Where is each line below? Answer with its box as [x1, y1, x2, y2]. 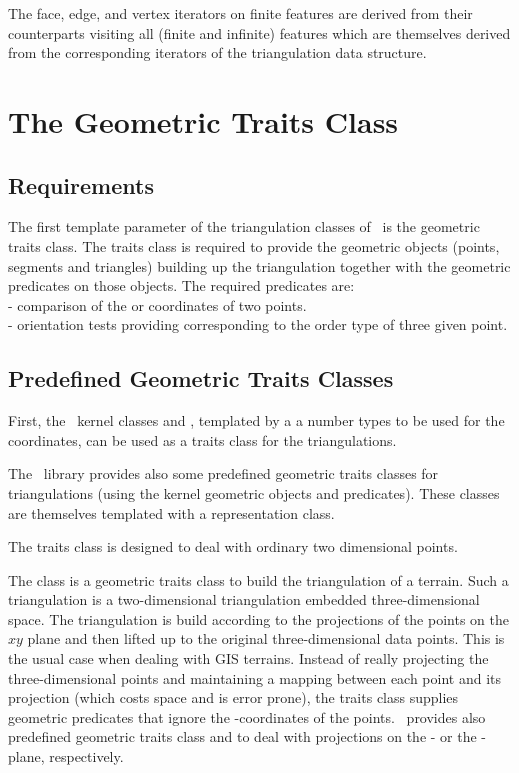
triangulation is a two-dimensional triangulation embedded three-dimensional [8, 589, 480, 610]
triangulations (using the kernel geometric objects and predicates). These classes [8, 482, 500, 503]
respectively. [49, 746, 124, 767]
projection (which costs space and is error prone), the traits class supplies [8, 687, 459, 708]
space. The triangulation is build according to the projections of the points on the [8, 608, 509, 629]
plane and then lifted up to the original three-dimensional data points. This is [27, 628, 505, 649]
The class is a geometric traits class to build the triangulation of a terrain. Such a [8, 569, 509, 590]
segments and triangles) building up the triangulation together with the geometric [8, 255, 511, 276]
